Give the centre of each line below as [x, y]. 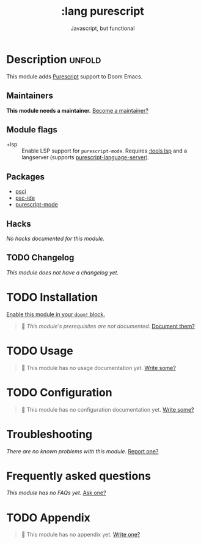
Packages [25, 177]
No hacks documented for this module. [56, 238]
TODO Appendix [48, 517]
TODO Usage [40, 351]
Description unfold [54, 59]
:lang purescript [103, 11]
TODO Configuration [59, 392]
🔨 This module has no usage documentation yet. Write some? [98, 368]
